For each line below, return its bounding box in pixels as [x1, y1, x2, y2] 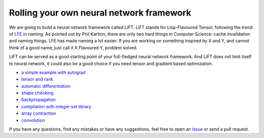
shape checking [21, 90, 54, 96]
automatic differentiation [21, 83, 71, 89]
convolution [21, 117, 45, 123]
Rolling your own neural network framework [9, 7, 192, 18]
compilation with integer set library [21, 103, 91, 109]
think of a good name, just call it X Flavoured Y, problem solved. [9, 44, 138, 51]
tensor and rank [21, 76, 53, 82]
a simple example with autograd [21, 69, 86, 75]
